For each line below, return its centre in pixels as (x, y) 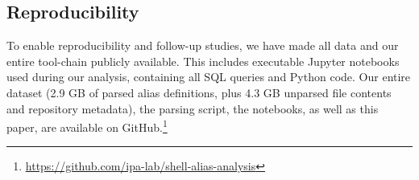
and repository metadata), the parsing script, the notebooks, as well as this (193, 108)
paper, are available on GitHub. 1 (87, 126)
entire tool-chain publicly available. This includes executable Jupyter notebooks (203, 61)
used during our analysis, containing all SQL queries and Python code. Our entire (209, 77)
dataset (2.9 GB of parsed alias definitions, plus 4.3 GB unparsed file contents (199, 92)
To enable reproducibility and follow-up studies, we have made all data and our (203, 45)
